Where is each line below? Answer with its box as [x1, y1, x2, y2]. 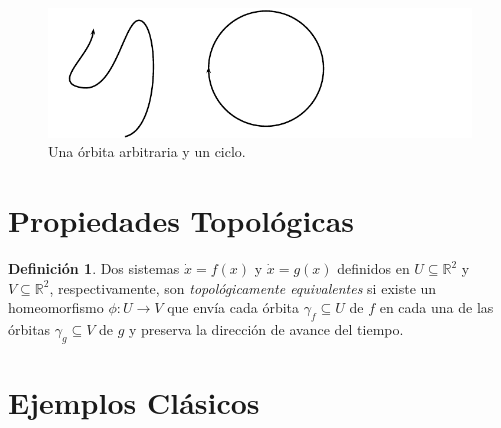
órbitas [8, 319, 51, 340]
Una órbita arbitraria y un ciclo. [48, 141, 246, 162]
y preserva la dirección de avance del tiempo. [129, 319, 404, 340]
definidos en [337, 258, 410, 279]
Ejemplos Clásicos [8, 382, 260, 423]
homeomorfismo [8, 297, 104, 318]
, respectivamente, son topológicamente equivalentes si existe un [49, 277, 437, 298]
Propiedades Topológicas [8, 200, 355, 241]
